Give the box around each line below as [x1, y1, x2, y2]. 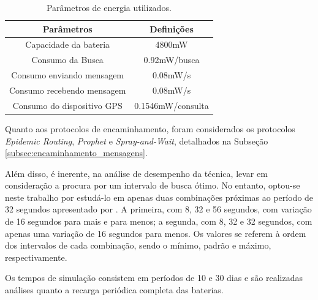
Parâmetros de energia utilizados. [46, 1, 172, 13]
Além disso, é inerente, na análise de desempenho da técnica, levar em [5, 167, 268, 179]
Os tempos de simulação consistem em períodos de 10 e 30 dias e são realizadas [5, 271, 303, 284]
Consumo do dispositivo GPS [12, 99, 123, 111]
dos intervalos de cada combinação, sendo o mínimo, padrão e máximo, [5, 239, 271, 252]
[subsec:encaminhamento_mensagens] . [5, 146, 148, 159]
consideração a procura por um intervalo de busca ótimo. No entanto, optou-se [5, 179, 300, 192]
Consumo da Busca [31, 53, 104, 66]
